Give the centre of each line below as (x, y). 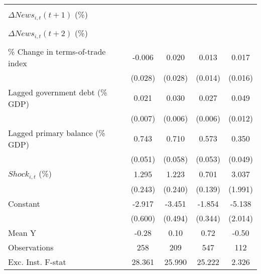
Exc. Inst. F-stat (37, 261)
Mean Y (22, 232)
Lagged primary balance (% (57, 132)
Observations (31, 247)
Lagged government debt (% (58, 92)
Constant (24, 203)
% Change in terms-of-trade (57, 51)
